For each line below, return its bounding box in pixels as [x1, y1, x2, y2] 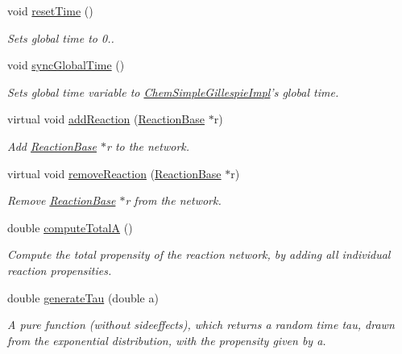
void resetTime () [7, 2, 93, 19]
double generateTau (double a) [7, 289, 159, 306]
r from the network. [125, 192, 222, 209]
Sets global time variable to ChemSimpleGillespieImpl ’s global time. [7, 83, 339, 100]
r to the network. [106, 137, 190, 154]
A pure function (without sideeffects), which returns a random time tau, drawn [7, 316, 395, 333]
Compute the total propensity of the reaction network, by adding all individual [7, 246, 391, 263]
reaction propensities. [7, 261, 112, 278]
